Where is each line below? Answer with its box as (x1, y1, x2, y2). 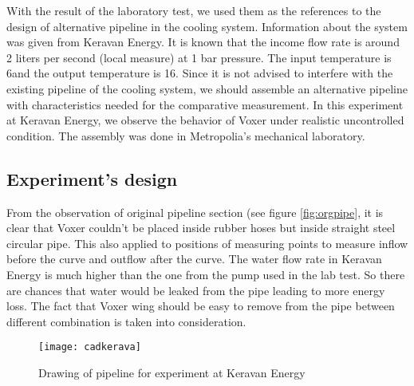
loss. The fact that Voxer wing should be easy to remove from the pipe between (6, 297, 395, 314)
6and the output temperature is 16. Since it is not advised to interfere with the (6, 65, 393, 81)
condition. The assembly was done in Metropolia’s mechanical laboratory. (6, 127, 365, 144)
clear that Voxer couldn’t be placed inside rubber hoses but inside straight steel (6, 219, 396, 236)
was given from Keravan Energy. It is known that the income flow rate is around (6, 33, 400, 50)
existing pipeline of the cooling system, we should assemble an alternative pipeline (6, 80, 408, 96)
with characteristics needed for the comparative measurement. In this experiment (6, 96, 404, 112)
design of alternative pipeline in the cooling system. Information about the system (6, 18, 408, 34)
